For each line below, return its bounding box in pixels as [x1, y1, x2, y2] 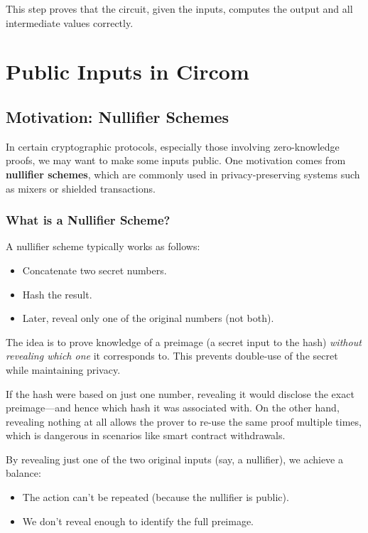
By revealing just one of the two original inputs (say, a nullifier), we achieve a [6, 451, 343, 466]
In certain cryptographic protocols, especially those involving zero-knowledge [6, 139, 340, 154]
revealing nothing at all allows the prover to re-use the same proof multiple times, [6, 414, 362, 429]
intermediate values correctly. [6, 15, 134, 30]
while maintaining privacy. [6, 362, 121, 377]
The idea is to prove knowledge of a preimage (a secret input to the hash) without [6, 334, 362, 349]
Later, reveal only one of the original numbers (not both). [22, 311, 274, 325]
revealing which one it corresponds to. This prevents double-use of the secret [6, 348, 338, 363]
